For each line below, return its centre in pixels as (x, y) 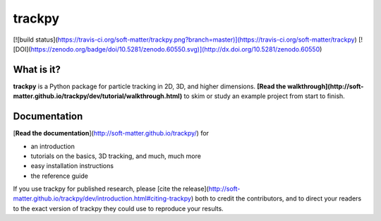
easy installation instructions (72, 166)
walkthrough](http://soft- (325, 86)
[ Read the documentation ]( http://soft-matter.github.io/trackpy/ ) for (111, 133)
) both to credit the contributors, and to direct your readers (276, 198)
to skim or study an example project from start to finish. (264, 96)
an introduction (53, 146)
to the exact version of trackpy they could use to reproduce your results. (118, 208)
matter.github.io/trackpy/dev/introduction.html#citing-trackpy (102, 198)
